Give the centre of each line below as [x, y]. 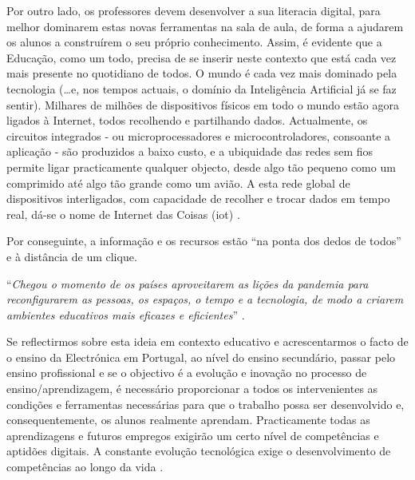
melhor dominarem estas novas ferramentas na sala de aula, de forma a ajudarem [205, 26]
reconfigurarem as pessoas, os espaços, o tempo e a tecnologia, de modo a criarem [205, 299]
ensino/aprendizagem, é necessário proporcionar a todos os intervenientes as [192, 389]
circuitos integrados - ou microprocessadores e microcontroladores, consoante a [199, 135]
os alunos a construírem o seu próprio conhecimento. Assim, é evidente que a [194, 42]
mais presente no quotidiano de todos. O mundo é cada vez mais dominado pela [202, 73]
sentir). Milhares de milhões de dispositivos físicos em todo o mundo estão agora [203, 104]
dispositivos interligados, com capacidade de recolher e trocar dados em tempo [198, 198]
